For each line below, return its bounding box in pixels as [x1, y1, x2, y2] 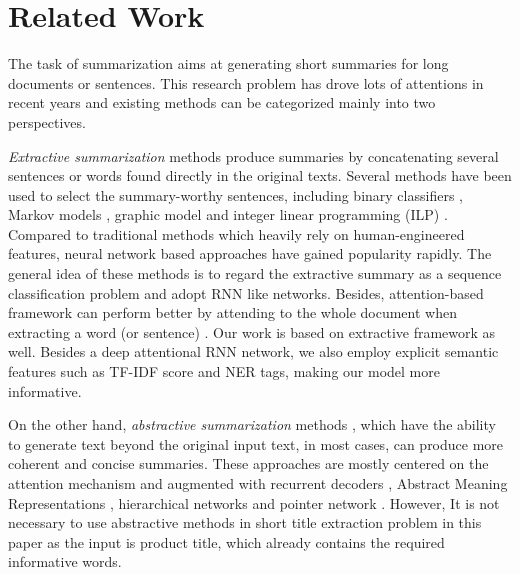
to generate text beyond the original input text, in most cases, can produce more [8, 433, 504, 454]
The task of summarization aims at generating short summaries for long [8, 53, 449, 74]
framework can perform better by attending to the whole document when [8, 302, 457, 323]
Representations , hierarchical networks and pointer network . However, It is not [8, 492, 500, 513]
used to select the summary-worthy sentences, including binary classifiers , [8, 184, 463, 205]
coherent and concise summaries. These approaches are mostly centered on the [8, 453, 489, 474]
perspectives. [8, 111, 86, 132]
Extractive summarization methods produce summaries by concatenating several [8, 145, 499, 166]
